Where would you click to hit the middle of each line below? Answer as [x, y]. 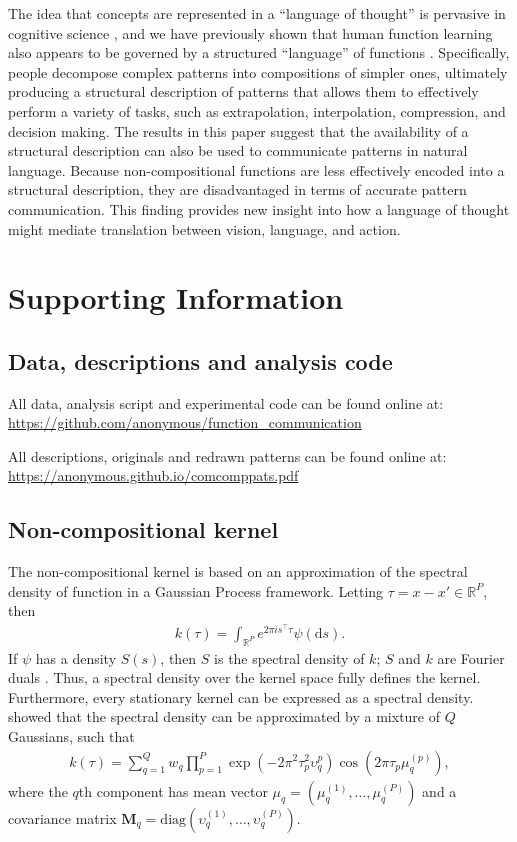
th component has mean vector [173, 790]
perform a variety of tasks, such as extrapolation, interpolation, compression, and [257, 110]
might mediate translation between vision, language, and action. [204, 228]
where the [38, 790]
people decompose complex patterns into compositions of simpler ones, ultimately [258, 71]
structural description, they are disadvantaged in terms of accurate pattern [237, 189]
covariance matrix [62, 817]
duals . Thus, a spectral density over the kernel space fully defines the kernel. [244, 677]
